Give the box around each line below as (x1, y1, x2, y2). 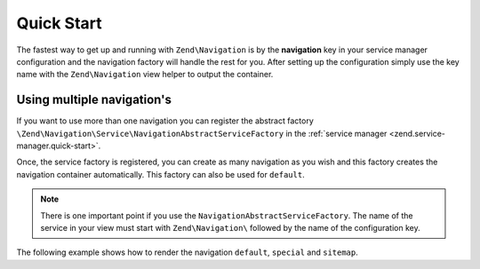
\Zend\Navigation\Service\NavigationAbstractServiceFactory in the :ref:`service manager (16, 128, 388, 138)
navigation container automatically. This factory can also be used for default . (16, 169, 306, 179)
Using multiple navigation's (16, 92, 172, 107)
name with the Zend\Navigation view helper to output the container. (16, 69, 274, 80)
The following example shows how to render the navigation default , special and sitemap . (16, 247, 359, 257)
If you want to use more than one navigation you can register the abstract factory (16, 115, 315, 126)
